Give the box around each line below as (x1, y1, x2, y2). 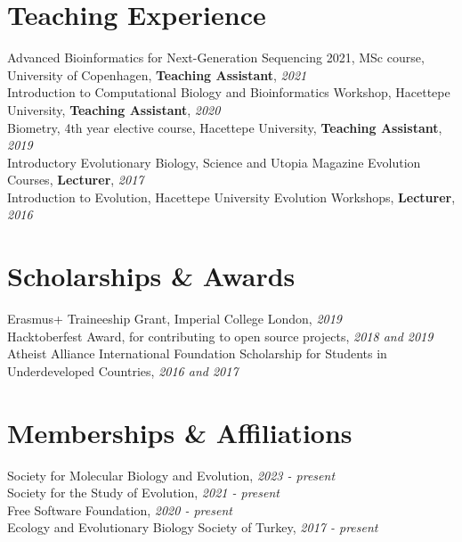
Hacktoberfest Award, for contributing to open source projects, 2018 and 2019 (7, 326, 434, 345)
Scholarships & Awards (7, 258, 296, 294)
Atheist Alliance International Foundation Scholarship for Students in (7, 344, 387, 363)
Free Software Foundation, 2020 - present (7, 500, 232, 519)
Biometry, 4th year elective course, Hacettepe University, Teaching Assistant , (7, 118, 442, 136)
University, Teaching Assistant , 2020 (7, 100, 221, 119)
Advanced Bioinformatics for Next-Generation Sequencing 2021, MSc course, (7, 48, 425, 67)
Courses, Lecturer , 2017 (7, 170, 144, 189)
